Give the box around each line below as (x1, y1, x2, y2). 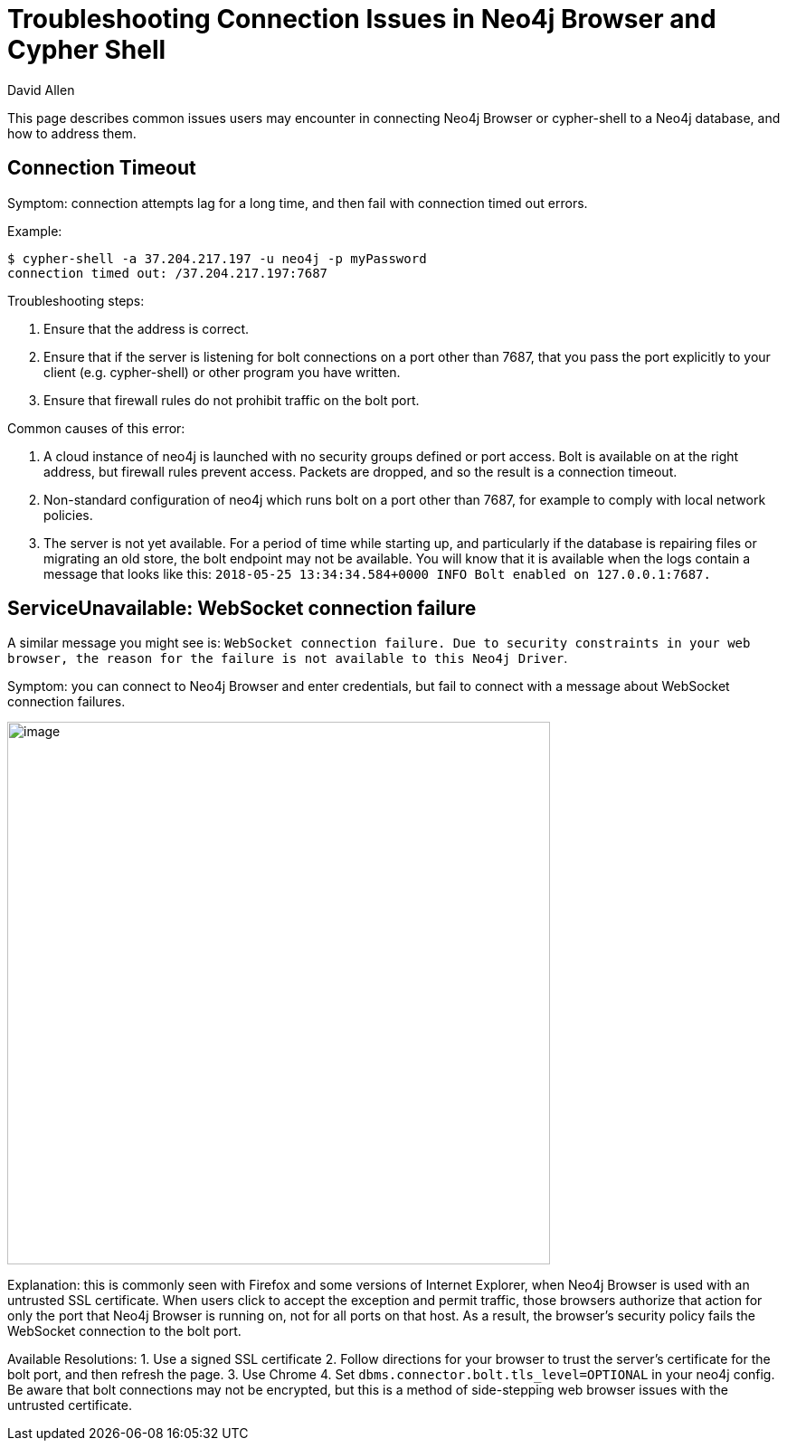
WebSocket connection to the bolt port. (7, 1323, 242, 1339)
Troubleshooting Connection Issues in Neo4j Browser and (7, 4, 716, 34)
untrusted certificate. (7, 1397, 133, 1414)
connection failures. (7, 694, 126, 710)
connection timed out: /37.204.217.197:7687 (7, 265, 328, 280)
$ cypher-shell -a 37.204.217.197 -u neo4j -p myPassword (7, 251, 427, 266)
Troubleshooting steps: (7, 292, 145, 308)
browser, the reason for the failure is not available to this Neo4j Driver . (7, 650, 568, 667)
